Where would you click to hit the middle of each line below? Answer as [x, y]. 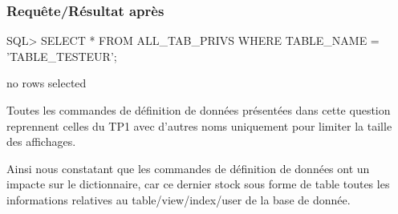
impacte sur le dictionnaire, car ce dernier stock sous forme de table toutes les [198, 184]
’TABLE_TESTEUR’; [62, 56]
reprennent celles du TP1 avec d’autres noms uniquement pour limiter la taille [199, 125]
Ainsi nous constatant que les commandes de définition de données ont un [188, 168]
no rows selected [47, 83]
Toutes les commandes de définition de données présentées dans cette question [199, 110]
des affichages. [41, 141]
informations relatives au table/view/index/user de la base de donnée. [179, 199]
